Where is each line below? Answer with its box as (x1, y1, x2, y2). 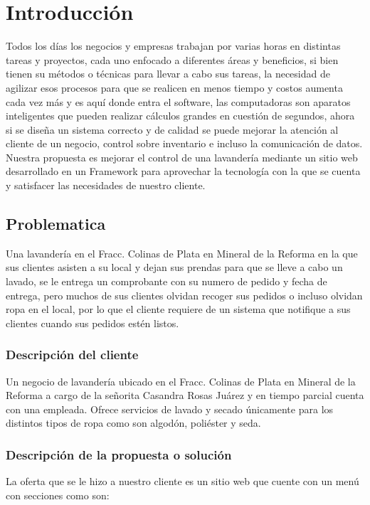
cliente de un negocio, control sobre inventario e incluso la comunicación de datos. (6, 136, 363, 151)
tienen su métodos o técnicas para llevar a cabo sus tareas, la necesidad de (6, 66, 330, 81)
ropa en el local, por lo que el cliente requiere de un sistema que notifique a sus (6, 302, 351, 317)
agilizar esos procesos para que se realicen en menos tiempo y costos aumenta (6, 80, 343, 95)
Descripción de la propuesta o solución (6, 445, 232, 463)
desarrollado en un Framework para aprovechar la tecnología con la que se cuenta (6, 164, 361, 179)
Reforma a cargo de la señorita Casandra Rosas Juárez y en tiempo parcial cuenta (6, 388, 364, 403)
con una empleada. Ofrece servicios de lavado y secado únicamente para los (6, 401, 334, 416)
